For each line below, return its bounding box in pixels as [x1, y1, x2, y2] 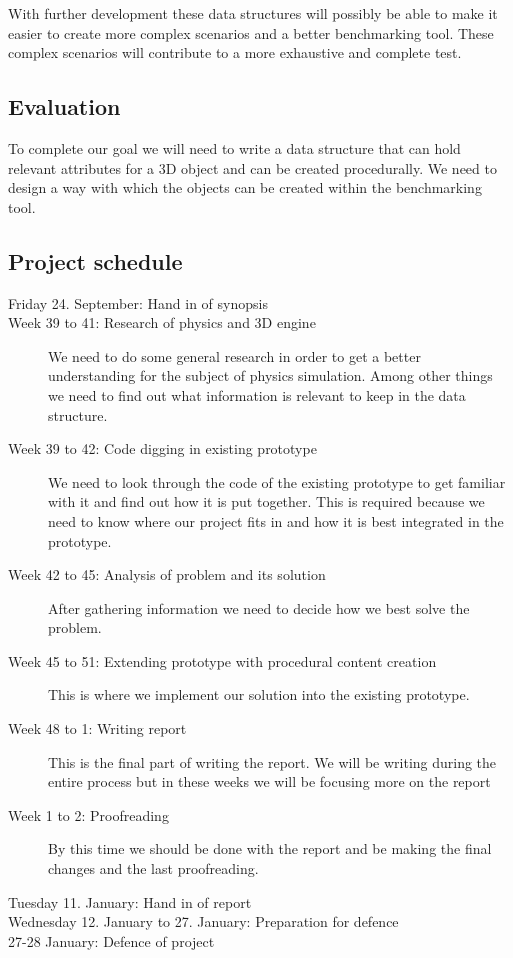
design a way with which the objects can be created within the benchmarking [8, 177, 482, 198]
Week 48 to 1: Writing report [8, 718, 187, 739]
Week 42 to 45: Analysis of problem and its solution [8, 564, 326, 585]
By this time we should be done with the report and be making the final [48, 838, 492, 859]
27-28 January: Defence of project [8, 930, 215, 951]
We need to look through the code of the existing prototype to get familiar [48, 471, 506, 492]
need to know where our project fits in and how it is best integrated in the [48, 510, 504, 531]
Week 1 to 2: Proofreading [8, 804, 169, 825]
